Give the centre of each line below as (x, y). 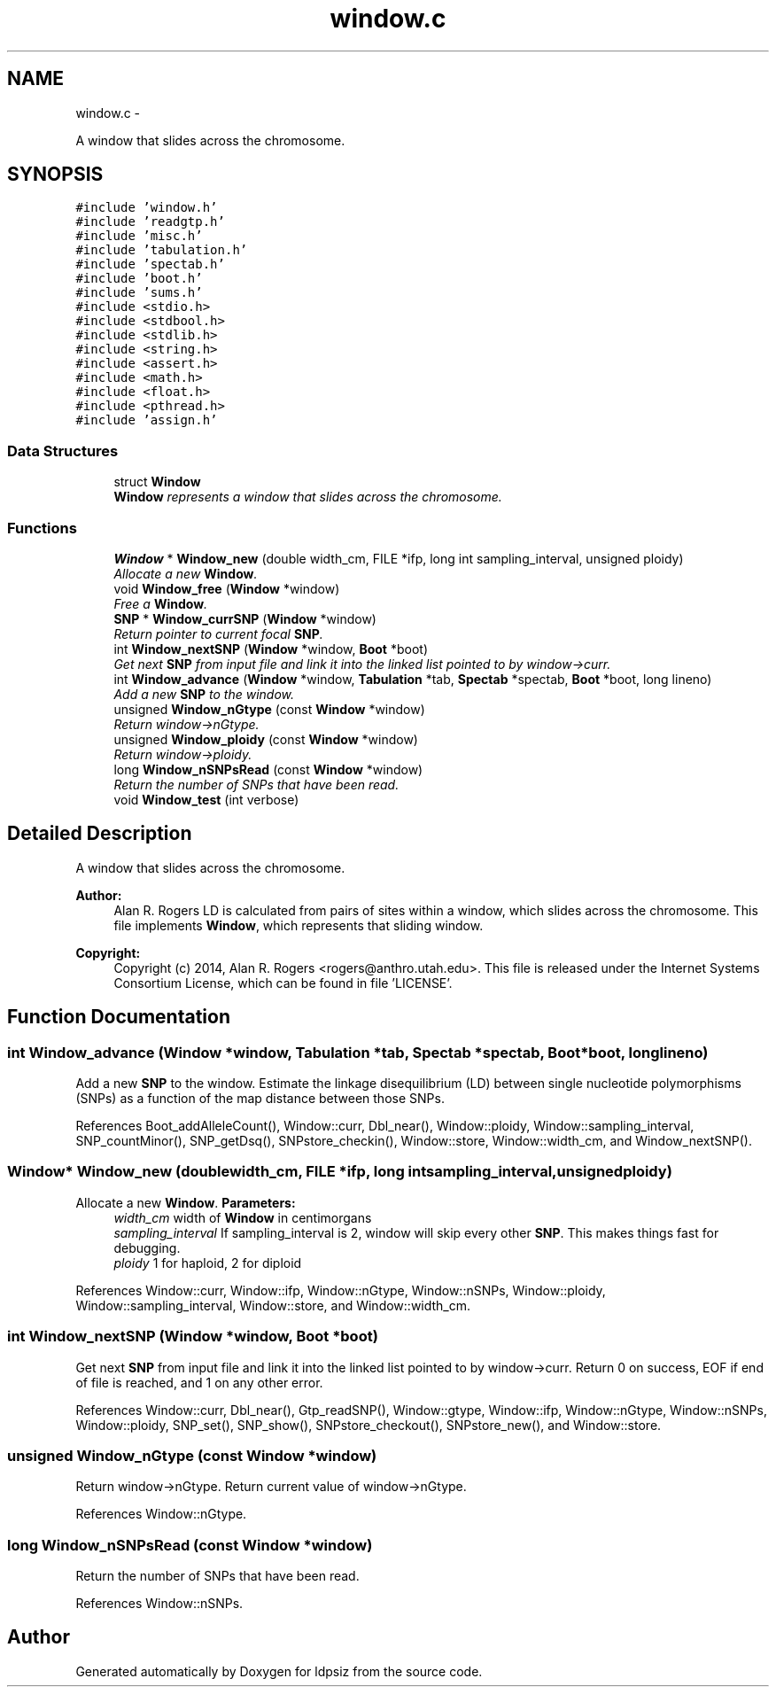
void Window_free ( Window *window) (227, 588)
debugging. (147, 1247)
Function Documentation (119, 1017)
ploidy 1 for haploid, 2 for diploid (208, 1263)
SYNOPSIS (55, 175)
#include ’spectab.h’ (150, 264)
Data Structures (63, 451)
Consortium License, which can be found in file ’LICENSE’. (283, 983)
